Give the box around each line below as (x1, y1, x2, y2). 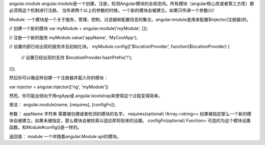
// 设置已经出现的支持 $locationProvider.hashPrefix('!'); (21, 54, 132, 61)
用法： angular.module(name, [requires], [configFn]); (9, 102, 116, 108)
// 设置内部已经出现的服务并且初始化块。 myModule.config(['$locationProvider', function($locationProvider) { (9, 43, 230, 49)
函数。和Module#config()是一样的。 (9, 124, 82, 130)
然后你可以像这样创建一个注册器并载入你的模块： (9, 75, 108, 81)
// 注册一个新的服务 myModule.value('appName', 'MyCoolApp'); (9, 34, 138, 40)
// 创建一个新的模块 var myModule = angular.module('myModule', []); (9, 25, 148, 31)
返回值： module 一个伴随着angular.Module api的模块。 (9, 133, 121, 139)
